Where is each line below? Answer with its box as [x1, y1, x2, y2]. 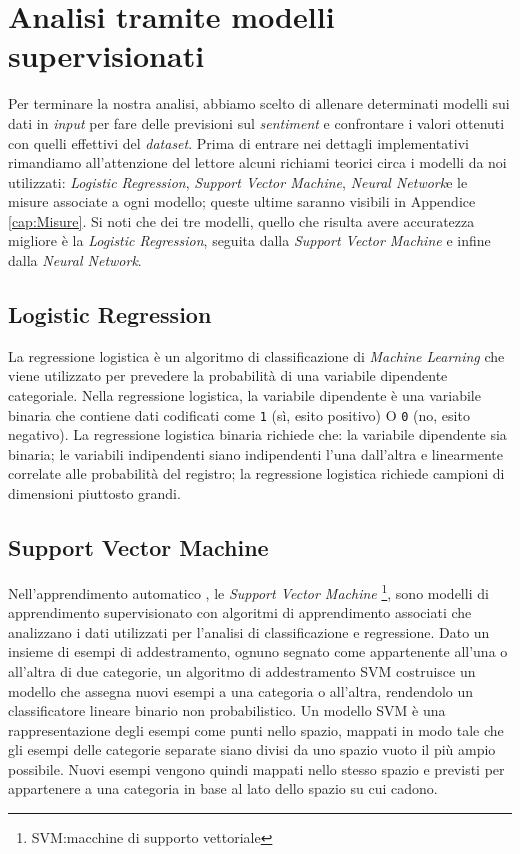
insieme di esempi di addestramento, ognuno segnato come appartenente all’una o [8, 641, 508, 662]
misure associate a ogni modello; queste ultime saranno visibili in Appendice [8, 191, 476, 212]
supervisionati [8, 35, 205, 76]
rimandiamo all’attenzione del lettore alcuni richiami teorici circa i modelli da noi [8, 152, 507, 173]
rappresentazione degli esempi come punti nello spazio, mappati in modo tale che [8, 719, 504, 740]
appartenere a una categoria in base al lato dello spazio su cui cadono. [8, 778, 438, 799]
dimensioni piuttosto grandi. [8, 483, 181, 504]
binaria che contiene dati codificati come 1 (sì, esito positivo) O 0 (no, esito [8, 404, 470, 425]
